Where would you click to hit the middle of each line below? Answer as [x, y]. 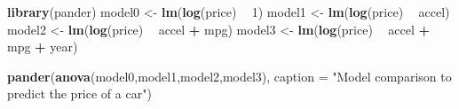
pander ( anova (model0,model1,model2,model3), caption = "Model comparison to [229, 76]
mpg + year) [43, 47]
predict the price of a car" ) [79, 93]
